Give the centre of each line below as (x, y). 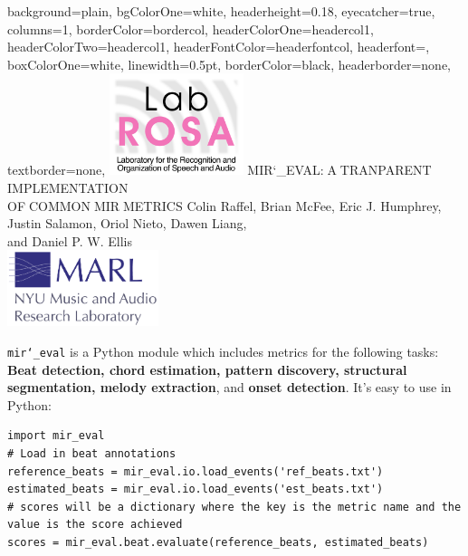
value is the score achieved (95, 525)
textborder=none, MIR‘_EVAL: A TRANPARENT (220, 170)
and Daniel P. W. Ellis (70, 240)
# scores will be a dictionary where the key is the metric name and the (234, 507)
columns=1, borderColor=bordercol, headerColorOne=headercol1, (191, 29)
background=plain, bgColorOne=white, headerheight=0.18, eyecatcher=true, (221, 11)
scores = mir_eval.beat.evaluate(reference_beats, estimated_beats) (218, 542)
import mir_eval (56, 436)
